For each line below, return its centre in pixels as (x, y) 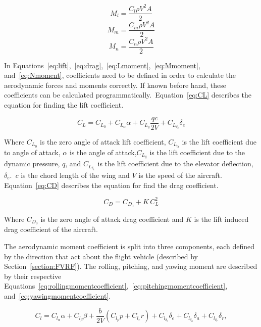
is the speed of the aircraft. (180, 175)
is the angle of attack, (103, 152)
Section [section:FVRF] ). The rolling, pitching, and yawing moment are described (131, 266)
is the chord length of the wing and (75, 175)
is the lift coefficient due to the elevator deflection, (175, 164)
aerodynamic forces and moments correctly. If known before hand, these (115, 85)
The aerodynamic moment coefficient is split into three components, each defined (129, 246)
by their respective (33, 276)
